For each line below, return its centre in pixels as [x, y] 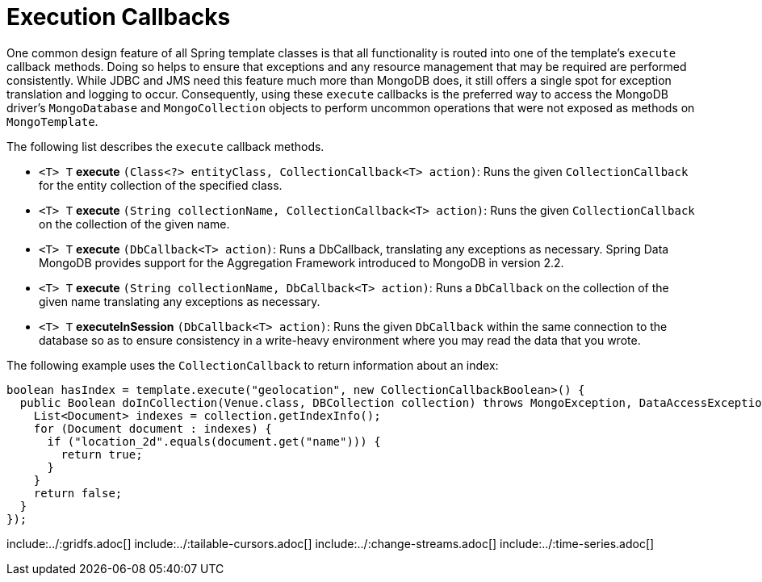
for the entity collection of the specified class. [161, 185]
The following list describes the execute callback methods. [165, 146]
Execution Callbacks [119, 17]
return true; [102, 454]
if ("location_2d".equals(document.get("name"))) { [214, 441]
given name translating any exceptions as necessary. [180, 301]
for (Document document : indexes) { [153, 428]
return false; [78, 493]
